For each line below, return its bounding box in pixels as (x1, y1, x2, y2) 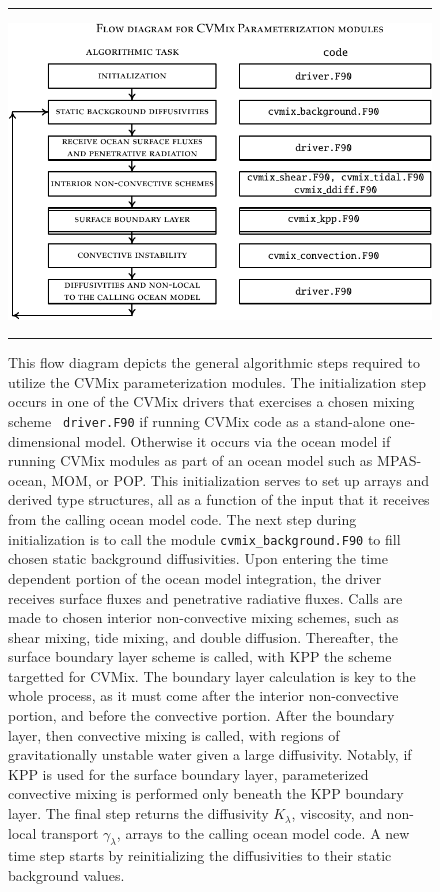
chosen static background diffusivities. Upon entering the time (8, 548, 388, 569)
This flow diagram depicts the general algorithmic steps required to (8, 352, 420, 373)
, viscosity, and (291, 803, 382, 824)
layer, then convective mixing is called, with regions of (8, 724, 340, 745)
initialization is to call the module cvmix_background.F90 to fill (8, 528, 401, 549)
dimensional (8, 430, 81, 451)
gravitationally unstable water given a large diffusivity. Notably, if (8, 744, 412, 765)
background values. (8, 865, 125, 886)
